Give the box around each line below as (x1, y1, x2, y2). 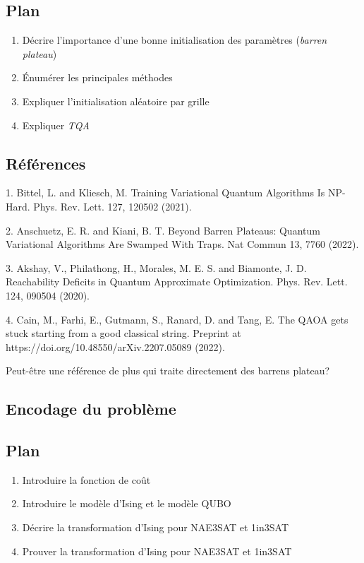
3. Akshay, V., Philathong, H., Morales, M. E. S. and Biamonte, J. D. (6, 260, 307, 275)
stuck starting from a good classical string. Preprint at (6, 326, 241, 340)
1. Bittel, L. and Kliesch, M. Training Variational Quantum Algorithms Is (6, 185, 325, 200)
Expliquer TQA (22, 117, 90, 132)
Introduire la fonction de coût (22, 472, 151, 487)
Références (6, 152, 86, 174)
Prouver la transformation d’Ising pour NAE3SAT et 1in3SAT (22, 543, 292, 558)
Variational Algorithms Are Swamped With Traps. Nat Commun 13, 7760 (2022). (6, 237, 359, 251)
